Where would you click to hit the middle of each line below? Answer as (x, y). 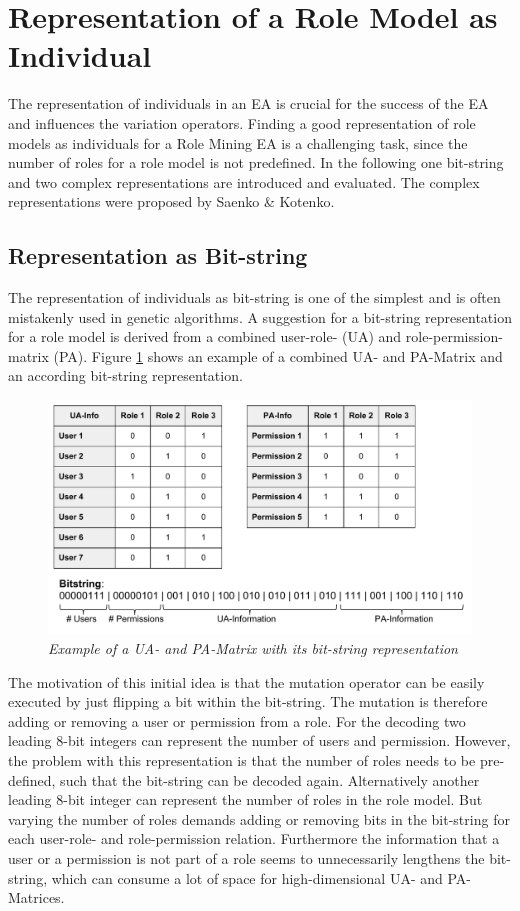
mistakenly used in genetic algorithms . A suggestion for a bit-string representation (260, 316)
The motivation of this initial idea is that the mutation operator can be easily (246, 681)
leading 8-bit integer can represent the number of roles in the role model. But (245, 799)
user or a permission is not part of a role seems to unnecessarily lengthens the (246, 857)
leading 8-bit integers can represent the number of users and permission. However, (259, 740)
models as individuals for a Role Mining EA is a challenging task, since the (238, 142)
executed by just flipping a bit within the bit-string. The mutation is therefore (248, 701)
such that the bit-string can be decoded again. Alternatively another (270, 779)
